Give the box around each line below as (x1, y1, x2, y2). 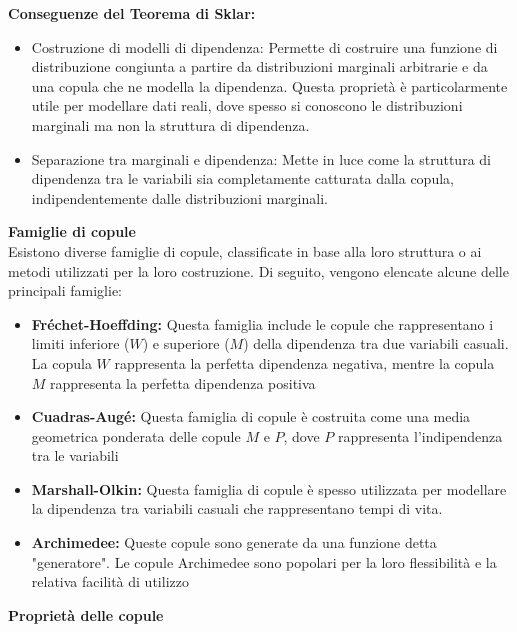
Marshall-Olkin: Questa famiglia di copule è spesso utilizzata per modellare (31, 478, 507, 499)
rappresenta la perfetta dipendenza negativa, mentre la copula (114, 352, 495, 373)
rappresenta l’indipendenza (338, 425, 503, 446)
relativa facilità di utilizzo (31, 571, 189, 592)
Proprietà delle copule (8, 604, 164, 625)
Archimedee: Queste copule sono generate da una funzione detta (31, 532, 437, 553)
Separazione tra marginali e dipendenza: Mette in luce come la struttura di (31, 148, 491, 169)
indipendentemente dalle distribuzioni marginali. (31, 187, 328, 208)
